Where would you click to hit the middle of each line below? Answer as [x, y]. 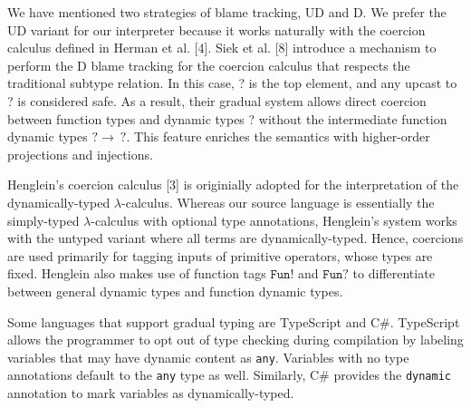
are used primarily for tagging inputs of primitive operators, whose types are [220, 255]
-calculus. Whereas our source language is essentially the [278, 202]
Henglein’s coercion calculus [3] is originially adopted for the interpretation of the [233, 185]
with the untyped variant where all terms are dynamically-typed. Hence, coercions [235, 238]
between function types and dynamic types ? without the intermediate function [227, 118]
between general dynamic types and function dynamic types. [175, 291]
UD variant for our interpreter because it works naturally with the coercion [216, 29]
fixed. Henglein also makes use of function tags [137, 273]
